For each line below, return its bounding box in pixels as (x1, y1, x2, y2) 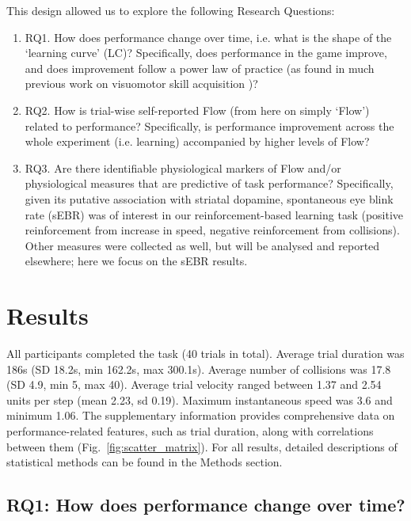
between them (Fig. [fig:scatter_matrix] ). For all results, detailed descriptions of (6, 438, 398, 454)
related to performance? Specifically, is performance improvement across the (25, 117, 394, 134)
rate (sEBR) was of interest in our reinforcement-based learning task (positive (25, 206, 404, 222)
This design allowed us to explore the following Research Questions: (6, 2, 335, 18)
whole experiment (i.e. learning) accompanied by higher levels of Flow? (25, 133, 370, 150)
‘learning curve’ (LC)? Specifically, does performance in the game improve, (25, 44, 387, 61)
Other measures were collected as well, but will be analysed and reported (25, 237, 380, 253)
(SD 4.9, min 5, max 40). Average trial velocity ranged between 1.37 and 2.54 (6, 376, 382, 393)
